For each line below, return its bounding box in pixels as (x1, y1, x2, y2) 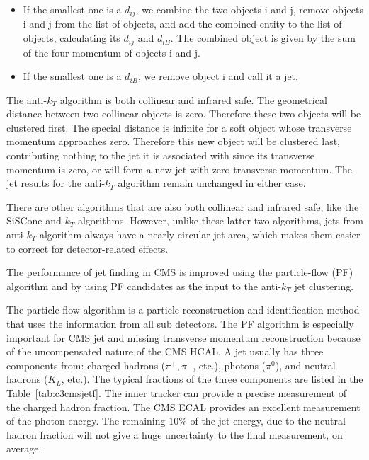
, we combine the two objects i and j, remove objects (135, 2, 363, 16)
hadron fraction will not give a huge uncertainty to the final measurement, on (6, 427, 343, 442)
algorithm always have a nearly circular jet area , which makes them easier (39, 227, 361, 242)
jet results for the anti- (6, 176, 106, 190)
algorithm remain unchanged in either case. (118, 176, 306, 190)
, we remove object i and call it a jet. (138, 69, 298, 84)
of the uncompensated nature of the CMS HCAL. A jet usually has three (6, 344, 324, 359)
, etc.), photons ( (193, 357, 266, 372)
